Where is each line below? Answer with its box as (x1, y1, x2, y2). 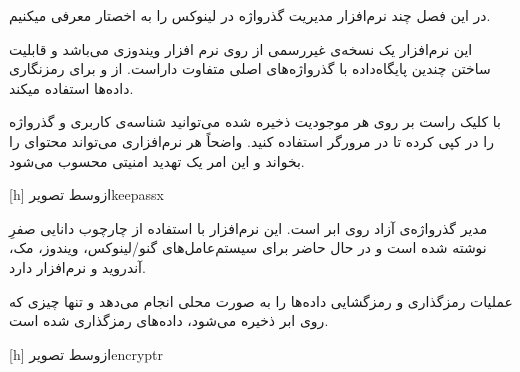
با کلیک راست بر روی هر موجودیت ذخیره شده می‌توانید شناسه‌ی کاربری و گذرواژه (9, 111, 501, 132)
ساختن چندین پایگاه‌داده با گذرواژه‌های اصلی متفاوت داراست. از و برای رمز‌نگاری (9, 58, 491, 79)
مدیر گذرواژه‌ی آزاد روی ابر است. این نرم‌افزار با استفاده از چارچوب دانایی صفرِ (9, 217, 488, 238)
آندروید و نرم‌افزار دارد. (9, 256, 146, 277)
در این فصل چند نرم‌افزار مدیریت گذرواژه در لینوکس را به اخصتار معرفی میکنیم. (9, 5, 491, 25)
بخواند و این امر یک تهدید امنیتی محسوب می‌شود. (9, 150, 305, 171)
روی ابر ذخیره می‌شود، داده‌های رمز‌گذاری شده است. (9, 310, 329, 331)
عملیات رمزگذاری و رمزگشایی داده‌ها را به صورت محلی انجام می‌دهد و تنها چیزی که (9, 290, 513, 311)
